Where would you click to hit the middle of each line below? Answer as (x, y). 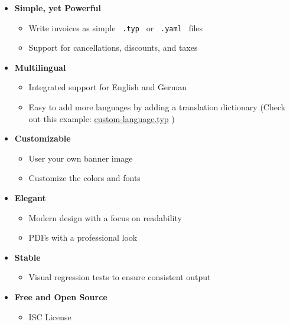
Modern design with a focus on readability (105, 217)
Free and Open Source (61, 296)
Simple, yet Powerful (58, 8)
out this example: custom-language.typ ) (102, 118)
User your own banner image (81, 158)
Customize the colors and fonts (84, 178)
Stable (27, 257)
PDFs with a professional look (83, 237)
